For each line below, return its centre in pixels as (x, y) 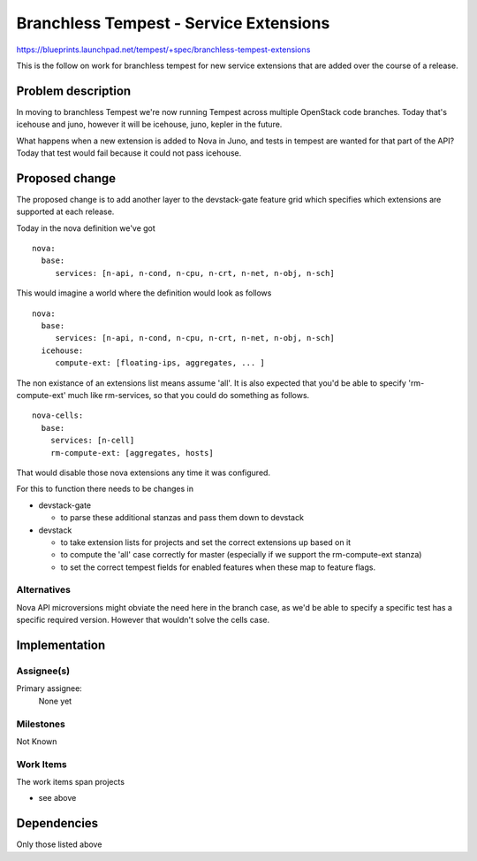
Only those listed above (59, 844)
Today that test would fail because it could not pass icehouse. (129, 153)
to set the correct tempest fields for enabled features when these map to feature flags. (218, 567)
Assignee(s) (43, 671)
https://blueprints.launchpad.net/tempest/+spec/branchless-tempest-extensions (163, 50)
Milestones (41, 724)
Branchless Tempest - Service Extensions (173, 23)
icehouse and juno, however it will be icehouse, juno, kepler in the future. (149, 125)
